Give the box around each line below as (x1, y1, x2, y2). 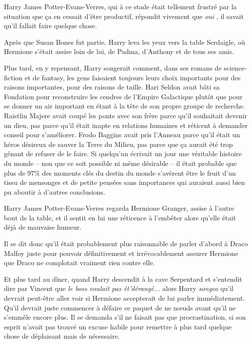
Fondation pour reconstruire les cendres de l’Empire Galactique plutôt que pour (4, 91, 243, 101)
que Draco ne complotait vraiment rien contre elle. (4, 257, 155, 268)
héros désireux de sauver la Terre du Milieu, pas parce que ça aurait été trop (4, 139, 233, 149)
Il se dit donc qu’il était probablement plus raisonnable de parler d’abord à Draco (4, 238, 248, 249)
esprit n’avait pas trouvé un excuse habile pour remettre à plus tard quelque (4, 321, 232, 331)
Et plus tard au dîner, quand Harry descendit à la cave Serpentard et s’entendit (4, 273, 242, 284)
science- (224, 62, 247, 72)
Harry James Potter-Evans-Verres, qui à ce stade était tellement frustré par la (4, 1, 237, 11)
